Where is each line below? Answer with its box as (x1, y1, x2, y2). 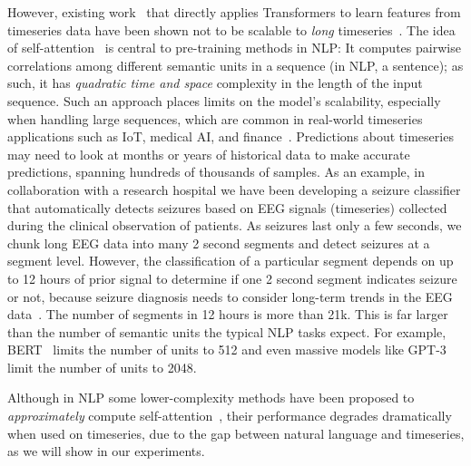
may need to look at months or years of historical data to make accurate (7, 144, 410, 163)
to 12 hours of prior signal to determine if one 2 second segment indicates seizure (7, 268, 457, 287)
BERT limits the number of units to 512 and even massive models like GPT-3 (7, 340, 446, 359)
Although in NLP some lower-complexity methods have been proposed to (7, 388, 415, 407)
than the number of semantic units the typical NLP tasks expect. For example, (7, 322, 446, 341)
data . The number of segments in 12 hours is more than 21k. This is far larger (7, 305, 448, 324)
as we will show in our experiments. (7, 442, 205, 461)
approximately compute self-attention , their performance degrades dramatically (7, 406, 452, 425)
